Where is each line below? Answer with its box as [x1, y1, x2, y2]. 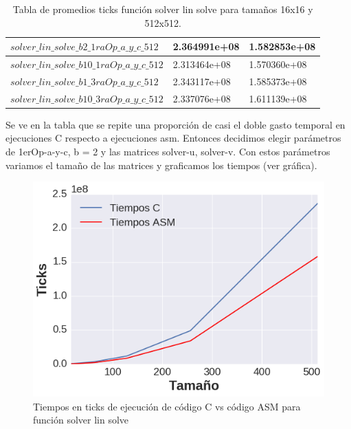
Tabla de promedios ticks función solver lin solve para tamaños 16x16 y [12, 2, 313, 16]
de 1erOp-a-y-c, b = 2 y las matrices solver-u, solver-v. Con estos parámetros [5, 144, 330, 158]
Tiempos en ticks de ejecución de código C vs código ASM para [33, 399, 301, 413]
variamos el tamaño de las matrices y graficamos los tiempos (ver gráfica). [5, 157, 317, 172]
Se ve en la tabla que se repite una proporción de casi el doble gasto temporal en [5, 117, 346, 131]
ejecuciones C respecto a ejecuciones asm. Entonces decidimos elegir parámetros [5, 131, 341, 145]
